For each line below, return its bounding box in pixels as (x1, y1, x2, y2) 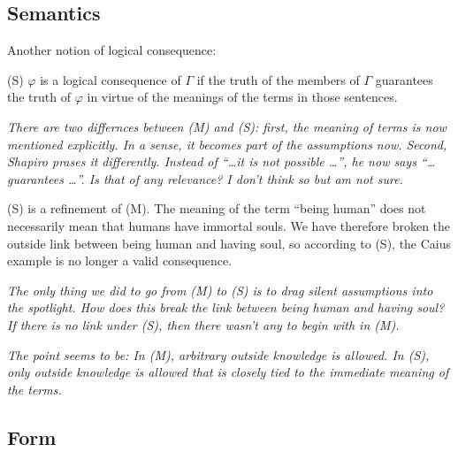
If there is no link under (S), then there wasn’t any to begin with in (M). (7, 315, 400, 333)
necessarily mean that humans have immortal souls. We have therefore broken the (7, 216, 451, 234)
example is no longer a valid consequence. (7, 251, 233, 270)
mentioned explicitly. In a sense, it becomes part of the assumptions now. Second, (7, 134, 447, 153)
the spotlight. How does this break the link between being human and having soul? (7, 298, 445, 317)
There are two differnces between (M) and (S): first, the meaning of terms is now (7, 117, 447, 135)
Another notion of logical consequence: (7, 41, 217, 59)
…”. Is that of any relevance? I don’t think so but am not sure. (67, 169, 403, 188)
